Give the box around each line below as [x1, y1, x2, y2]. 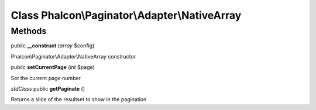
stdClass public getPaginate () [11, 85, 85, 92]
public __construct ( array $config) [11, 42, 95, 49]
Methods [11, 26, 47, 36]
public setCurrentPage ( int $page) [11, 64, 95, 71]
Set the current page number [11, 74, 81, 81]
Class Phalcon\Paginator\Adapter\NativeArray [11, 9, 242, 22]
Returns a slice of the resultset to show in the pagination [11, 96, 147, 103]
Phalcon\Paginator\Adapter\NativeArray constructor [11, 53, 136, 60]
